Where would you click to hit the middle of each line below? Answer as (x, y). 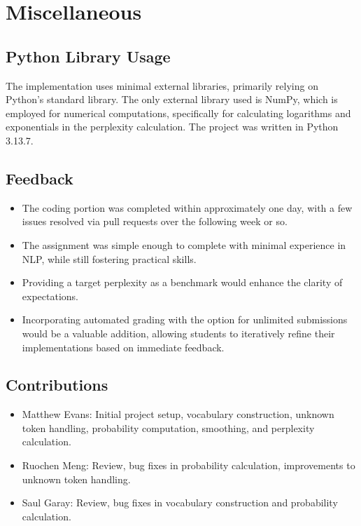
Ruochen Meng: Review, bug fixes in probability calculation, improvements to (189, 465)
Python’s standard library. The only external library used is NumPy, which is (172, 99)
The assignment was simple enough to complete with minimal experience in (184, 244)
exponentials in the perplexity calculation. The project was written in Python (172, 127)
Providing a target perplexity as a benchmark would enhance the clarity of (182, 282)
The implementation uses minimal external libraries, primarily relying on (162, 85)
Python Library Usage (88, 56)
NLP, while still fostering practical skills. (109, 258)
